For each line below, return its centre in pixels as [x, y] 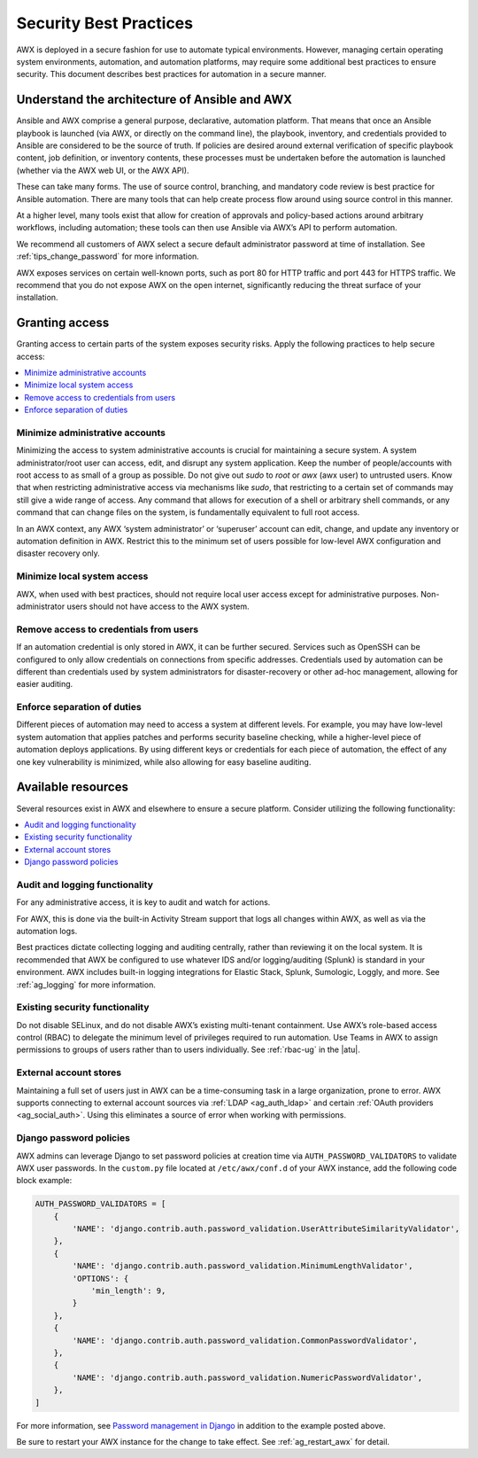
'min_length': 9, [128, 1291]
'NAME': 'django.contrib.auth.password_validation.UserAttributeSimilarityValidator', [266, 1229]
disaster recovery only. [58, 553]
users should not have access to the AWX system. [158, 606]
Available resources [72, 787]
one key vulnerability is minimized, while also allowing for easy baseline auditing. [164, 761]
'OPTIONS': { [100, 1278]
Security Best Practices [105, 23]
